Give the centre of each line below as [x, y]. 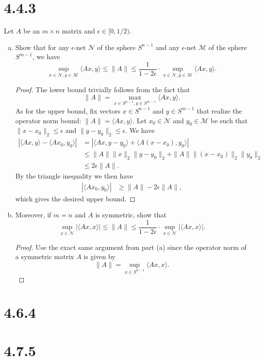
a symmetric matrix [45, 256]
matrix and [78, 31]
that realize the [219, 110]
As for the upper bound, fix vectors [68, 110]
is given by [99, 256]
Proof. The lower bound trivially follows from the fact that [103, 89]
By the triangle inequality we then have [74, 176]
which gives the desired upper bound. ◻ [75, 198]
